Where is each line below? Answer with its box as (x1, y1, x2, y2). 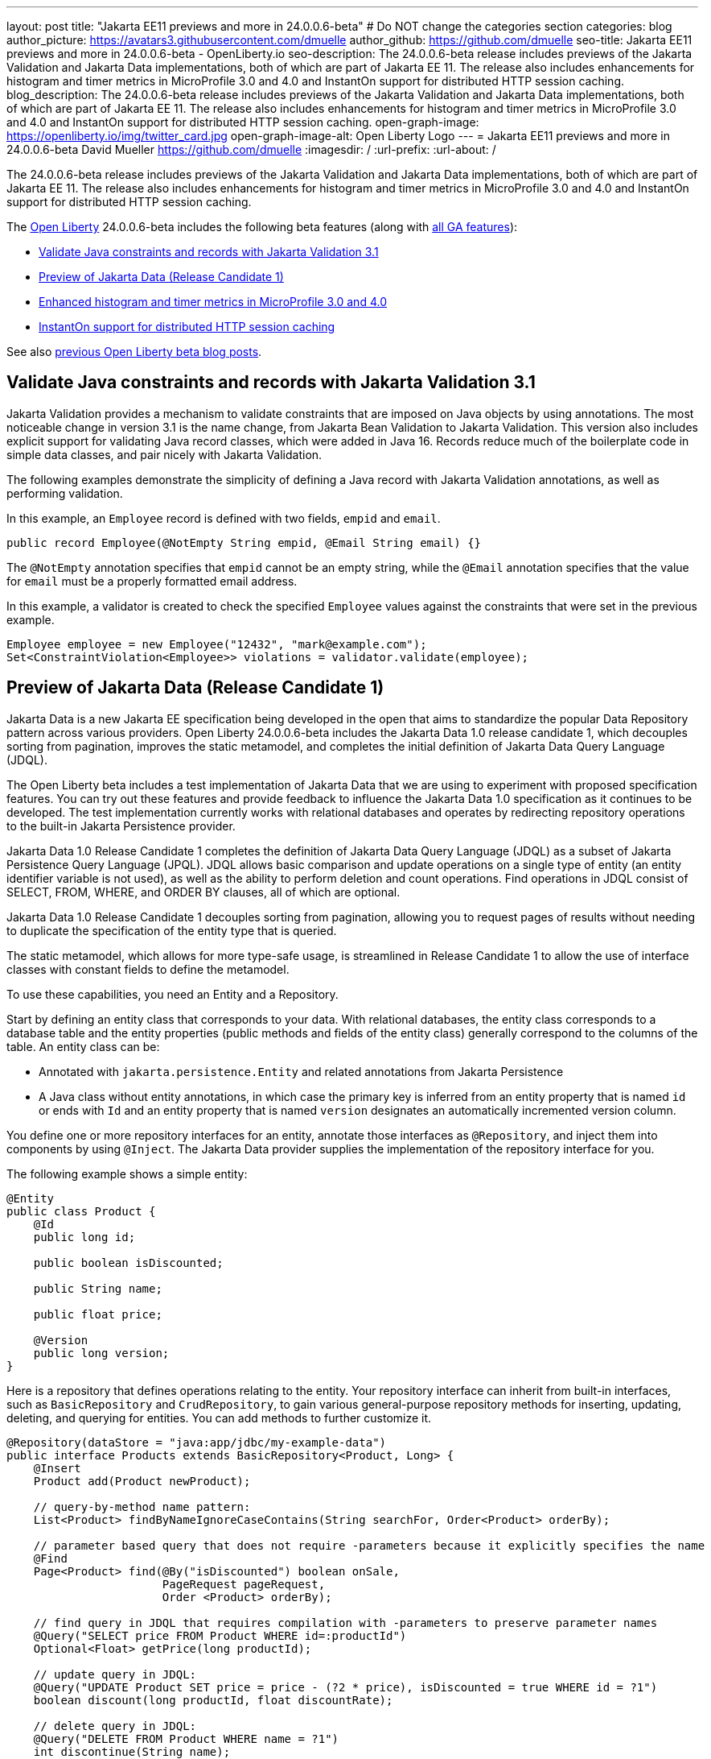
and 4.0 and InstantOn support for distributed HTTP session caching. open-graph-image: (6, 115, 479, 129)
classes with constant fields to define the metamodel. (6, 962, 290, 976)
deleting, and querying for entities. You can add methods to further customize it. (6, 1410, 432, 1425)
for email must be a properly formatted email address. (6, 573, 298, 588)
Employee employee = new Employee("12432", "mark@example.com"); (6, 637, 427, 651)
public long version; (33, 1346, 170, 1360)
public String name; (33, 1281, 162, 1295)
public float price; (33, 1307, 162, 1321)
